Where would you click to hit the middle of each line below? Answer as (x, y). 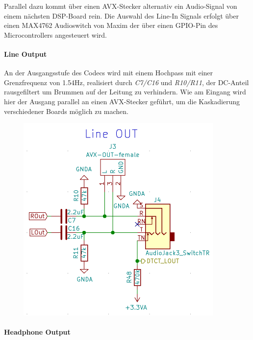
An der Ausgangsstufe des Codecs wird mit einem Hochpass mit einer (109, 73)
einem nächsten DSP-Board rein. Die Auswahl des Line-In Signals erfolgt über (121, 15)
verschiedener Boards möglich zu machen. (66, 111)
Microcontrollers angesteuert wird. (55, 34)
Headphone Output (37, 332)
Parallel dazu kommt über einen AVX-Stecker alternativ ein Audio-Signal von (121, 6)
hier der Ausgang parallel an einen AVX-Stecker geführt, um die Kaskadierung (122, 101)
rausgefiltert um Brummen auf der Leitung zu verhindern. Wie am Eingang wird (125, 92)
